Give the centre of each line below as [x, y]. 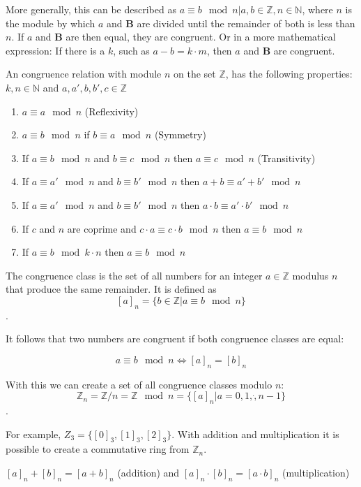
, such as [131, 50]
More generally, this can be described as [91, 9]
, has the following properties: [289, 74]
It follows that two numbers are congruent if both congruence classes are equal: [175, 339]
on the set [195, 74]
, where [317, 9]
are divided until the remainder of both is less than [246, 23]
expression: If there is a [55, 50]
